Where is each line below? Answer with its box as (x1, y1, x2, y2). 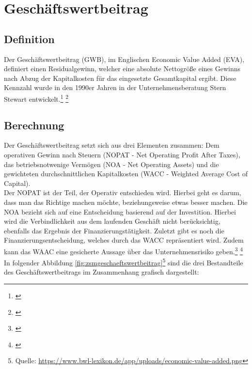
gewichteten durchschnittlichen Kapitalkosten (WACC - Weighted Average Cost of (4, 169, 248, 179)
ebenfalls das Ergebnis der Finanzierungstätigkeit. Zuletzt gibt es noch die (4, 225, 224, 235)
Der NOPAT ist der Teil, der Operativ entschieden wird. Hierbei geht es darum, (4, 187, 241, 198)
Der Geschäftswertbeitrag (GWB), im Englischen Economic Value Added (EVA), (4, 54, 245, 64)
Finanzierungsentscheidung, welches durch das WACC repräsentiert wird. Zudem (4, 235, 244, 245)
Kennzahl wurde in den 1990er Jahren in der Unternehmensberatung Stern (4, 82, 226, 92)
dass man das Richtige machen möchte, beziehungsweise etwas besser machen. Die (4, 197, 248, 207)
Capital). (4, 178, 31, 188)
